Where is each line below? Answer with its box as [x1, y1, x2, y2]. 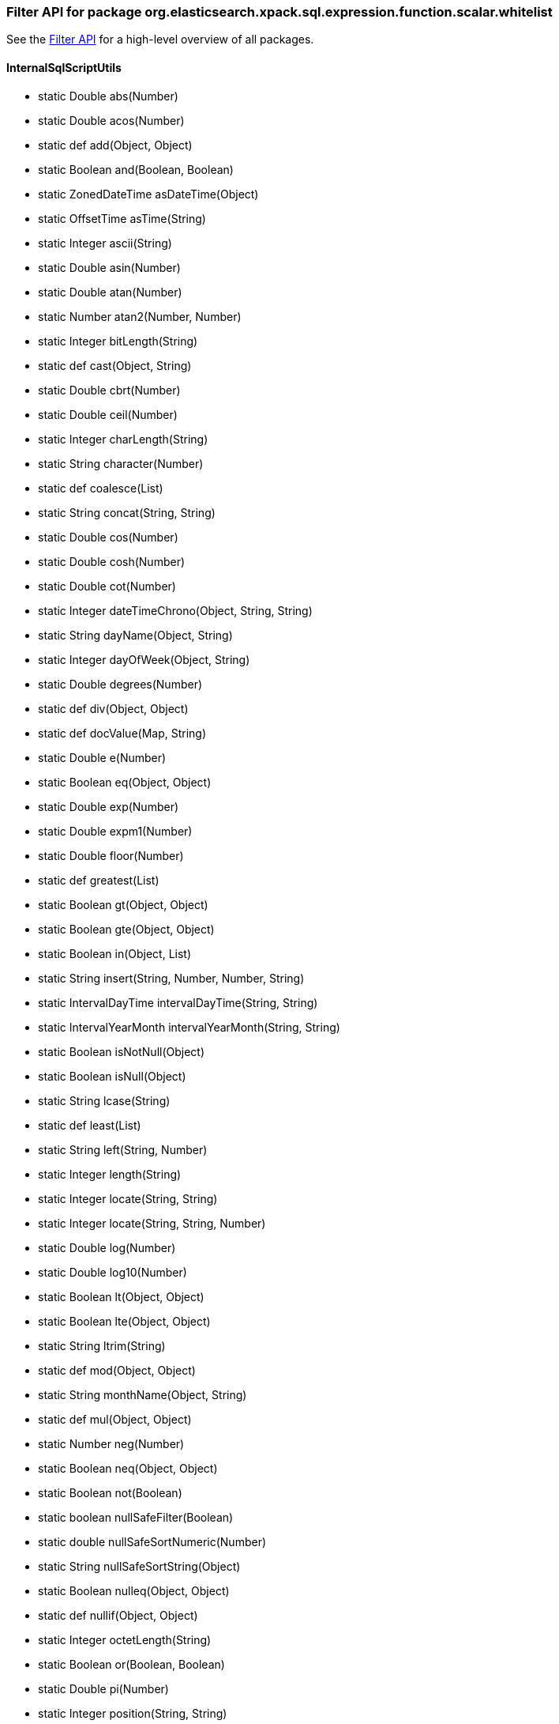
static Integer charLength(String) [38, 432, 208, 446]
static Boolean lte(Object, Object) [38, 1314, 211, 1328]
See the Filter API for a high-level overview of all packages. [6, 32, 314, 47]
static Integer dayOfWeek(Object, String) [38, 652, 250, 666]
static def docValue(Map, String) [38, 726, 207, 740]
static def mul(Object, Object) [38, 1412, 192, 1426]
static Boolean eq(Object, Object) [38, 775, 212, 789]
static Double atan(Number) [38, 285, 182, 299]
